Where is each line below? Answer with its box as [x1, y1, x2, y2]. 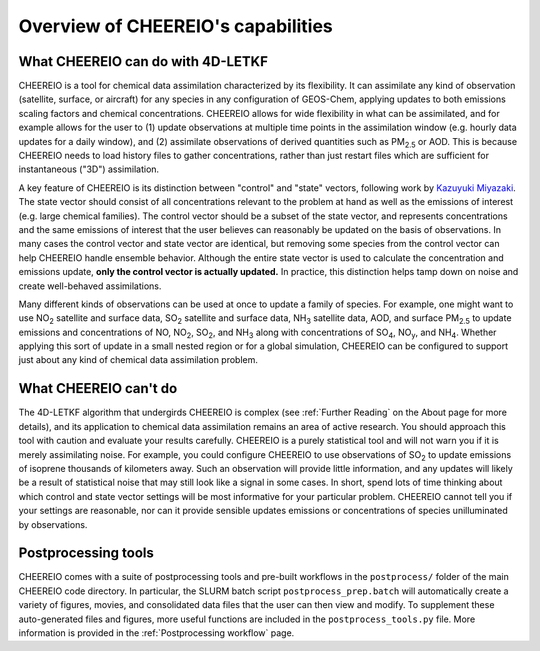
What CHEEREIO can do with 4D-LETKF [18, 53, 269, 70]
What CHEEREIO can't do [18, 380, 178, 397]
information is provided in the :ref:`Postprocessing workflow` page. [18, 626, 295, 639]
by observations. [18, 518, 88, 530]
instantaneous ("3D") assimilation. [18, 163, 160, 175]
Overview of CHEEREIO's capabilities [18, 15, 334, 37]
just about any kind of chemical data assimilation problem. [18, 354, 259, 366]
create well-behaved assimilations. [18, 280, 162, 292]
